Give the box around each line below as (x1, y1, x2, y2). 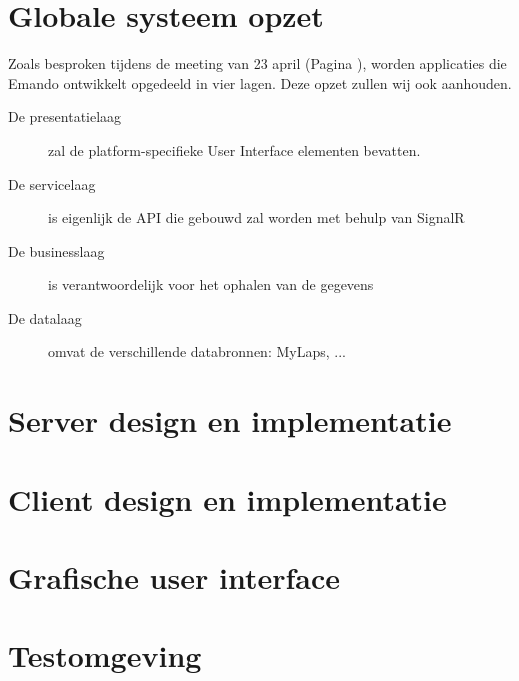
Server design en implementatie (8, 400, 452, 441)
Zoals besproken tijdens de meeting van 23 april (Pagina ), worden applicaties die (8, 53, 507, 74)
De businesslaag (8, 240, 105, 261)
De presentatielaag (8, 106, 122, 127)
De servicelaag (8, 173, 96, 194)
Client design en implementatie (8, 478, 447, 519)
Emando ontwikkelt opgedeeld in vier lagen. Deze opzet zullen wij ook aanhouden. (8, 72, 512, 93)
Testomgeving (8, 635, 202, 676)
